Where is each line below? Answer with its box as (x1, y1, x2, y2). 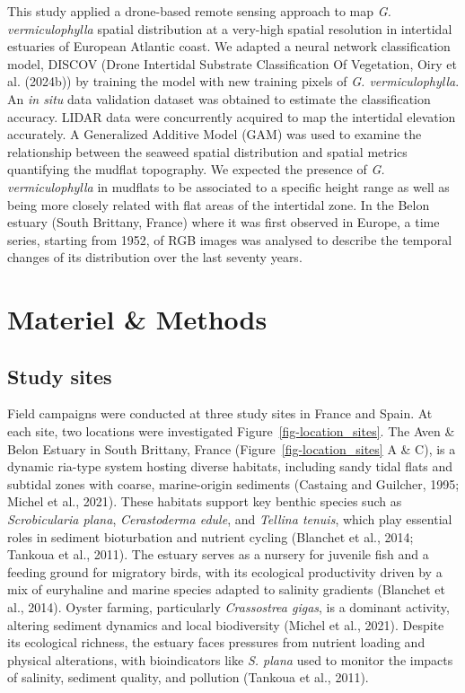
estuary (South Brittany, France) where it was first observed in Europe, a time (7, 213, 440, 232)
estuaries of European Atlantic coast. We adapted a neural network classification (7, 37, 451, 56)
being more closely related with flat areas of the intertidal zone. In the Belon (7, 195, 430, 214)
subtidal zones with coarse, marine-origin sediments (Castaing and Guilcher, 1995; (7, 474, 460, 493)
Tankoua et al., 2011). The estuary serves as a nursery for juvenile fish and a (7, 545, 429, 564)
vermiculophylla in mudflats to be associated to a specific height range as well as (7, 177, 450, 196)
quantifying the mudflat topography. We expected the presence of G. (7, 160, 385, 179)
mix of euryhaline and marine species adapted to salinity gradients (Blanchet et (7, 580, 445, 599)
